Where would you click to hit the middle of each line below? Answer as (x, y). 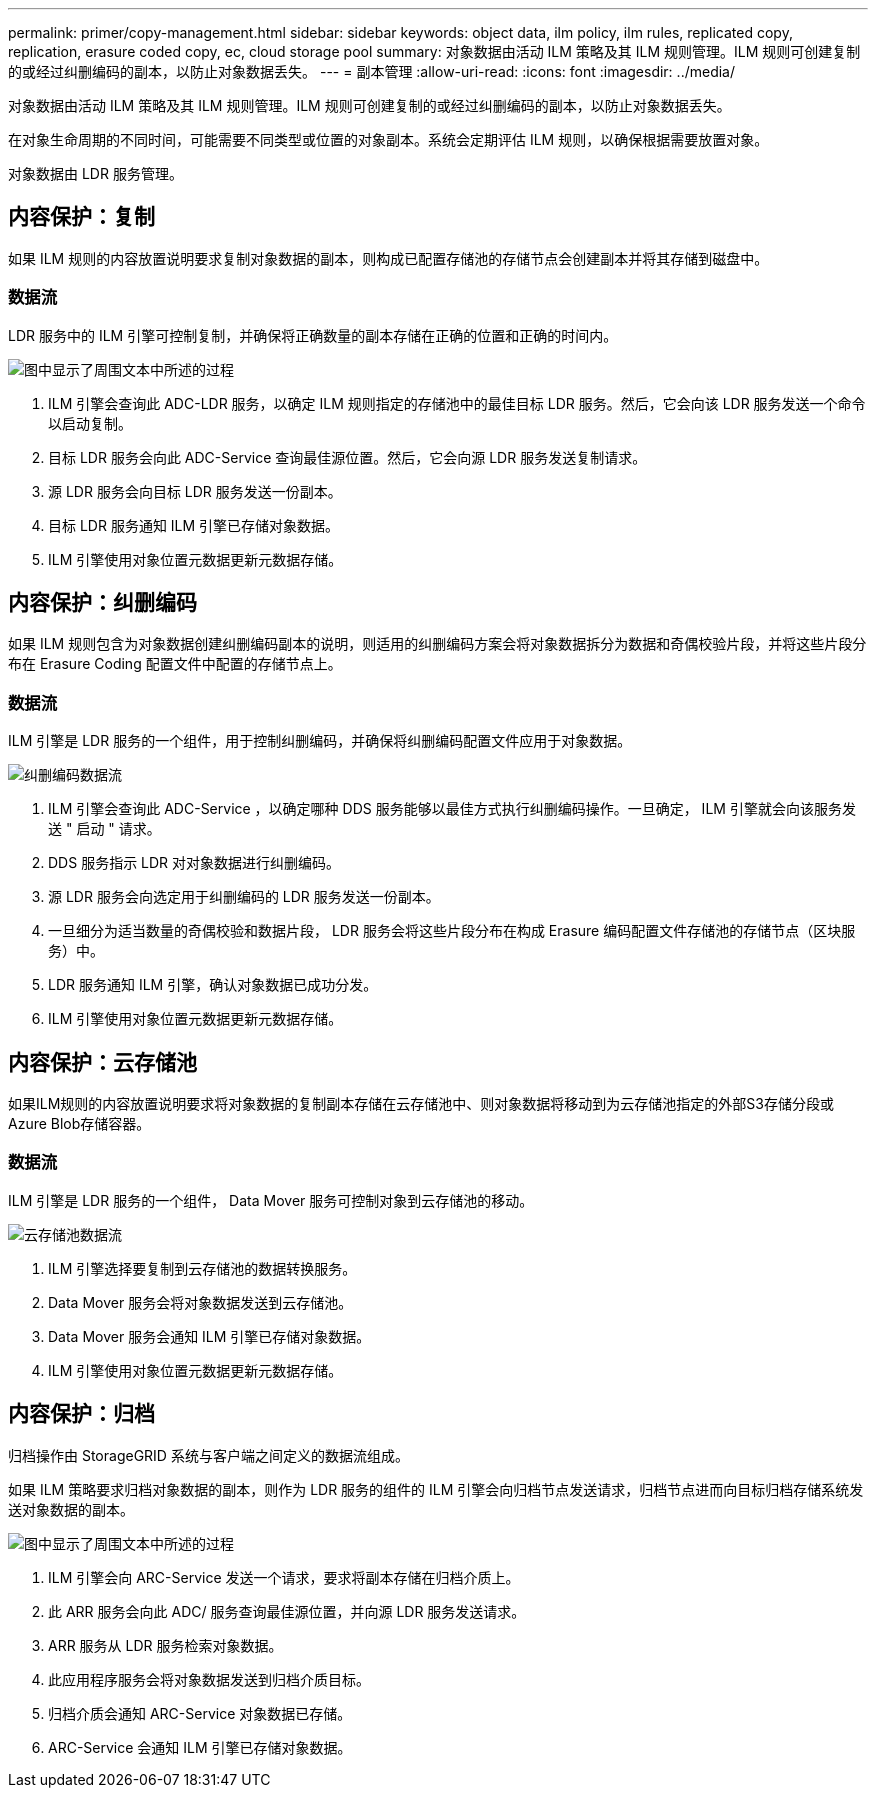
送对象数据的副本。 (71, 1509)
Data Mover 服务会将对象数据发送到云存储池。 (200, 1302)
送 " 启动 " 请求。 (104, 829)
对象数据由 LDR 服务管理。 (95, 173)
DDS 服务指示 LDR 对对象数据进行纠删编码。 (194, 863)
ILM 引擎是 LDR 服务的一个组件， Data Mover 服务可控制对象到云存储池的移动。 (271, 1200)
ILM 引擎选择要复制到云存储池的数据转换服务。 (202, 1268)
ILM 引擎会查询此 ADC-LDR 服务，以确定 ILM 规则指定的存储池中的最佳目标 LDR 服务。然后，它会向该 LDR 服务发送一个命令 (457, 403)
